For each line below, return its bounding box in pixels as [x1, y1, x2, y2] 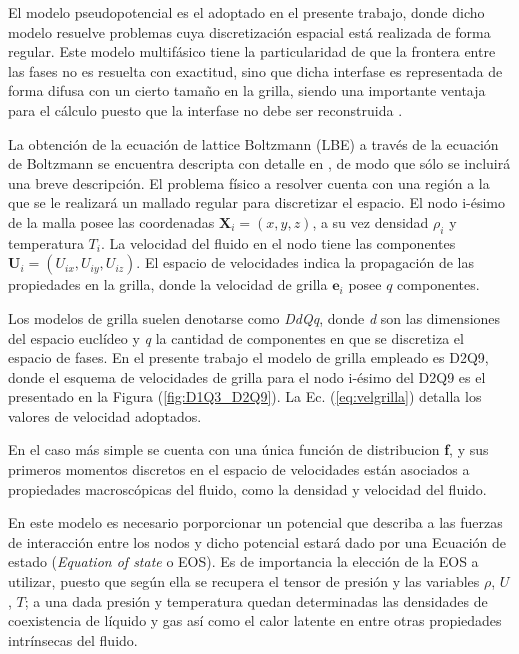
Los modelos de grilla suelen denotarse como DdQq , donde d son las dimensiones [8, 307, 501, 328]
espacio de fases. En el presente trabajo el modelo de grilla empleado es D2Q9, [8, 347, 489, 368]
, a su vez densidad [312, 211, 429, 232]
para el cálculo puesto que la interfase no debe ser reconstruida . [8, 99, 403, 120]
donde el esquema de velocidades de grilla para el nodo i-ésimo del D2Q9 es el [8, 366, 486, 387]
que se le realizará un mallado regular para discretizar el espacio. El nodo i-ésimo [8, 192, 505, 213]
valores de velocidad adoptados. [8, 405, 202, 426]
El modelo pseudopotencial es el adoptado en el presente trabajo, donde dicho [8, 2, 485, 22]
